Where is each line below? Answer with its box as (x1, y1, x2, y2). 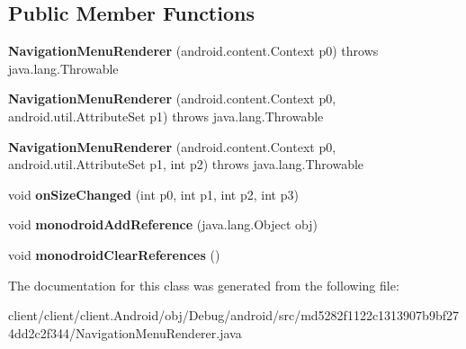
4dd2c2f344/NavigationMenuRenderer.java (8, 323, 242, 342)
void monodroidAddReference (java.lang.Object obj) (8, 215, 318, 234)
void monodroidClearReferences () (8, 245, 220, 264)
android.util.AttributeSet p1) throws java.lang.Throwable (8, 106, 324, 125)
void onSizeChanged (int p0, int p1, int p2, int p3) (8, 184, 299, 203)
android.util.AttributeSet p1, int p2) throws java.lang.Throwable (8, 155, 364, 174)
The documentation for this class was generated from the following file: (8, 275, 399, 294)
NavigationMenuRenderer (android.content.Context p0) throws (8, 41, 379, 60)
